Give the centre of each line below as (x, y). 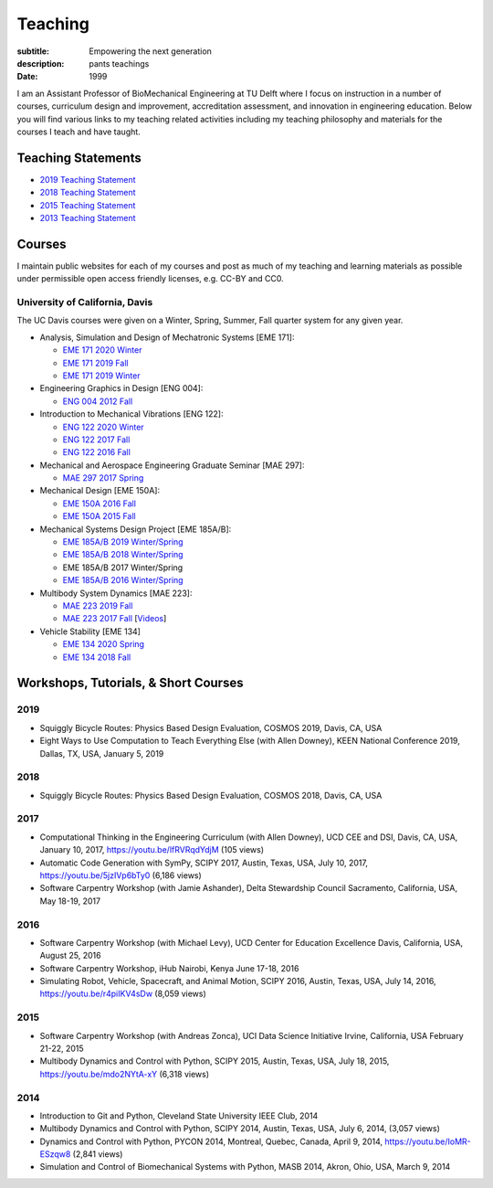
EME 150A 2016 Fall (100, 504)
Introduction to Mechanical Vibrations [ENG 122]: (131, 414)
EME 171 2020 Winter (102, 350)
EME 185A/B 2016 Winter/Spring (123, 580)
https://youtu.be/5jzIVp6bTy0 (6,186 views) (121, 875)
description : (41, 63)
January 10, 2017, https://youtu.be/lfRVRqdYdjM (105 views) (152, 850)
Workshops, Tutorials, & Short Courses (130, 683)
